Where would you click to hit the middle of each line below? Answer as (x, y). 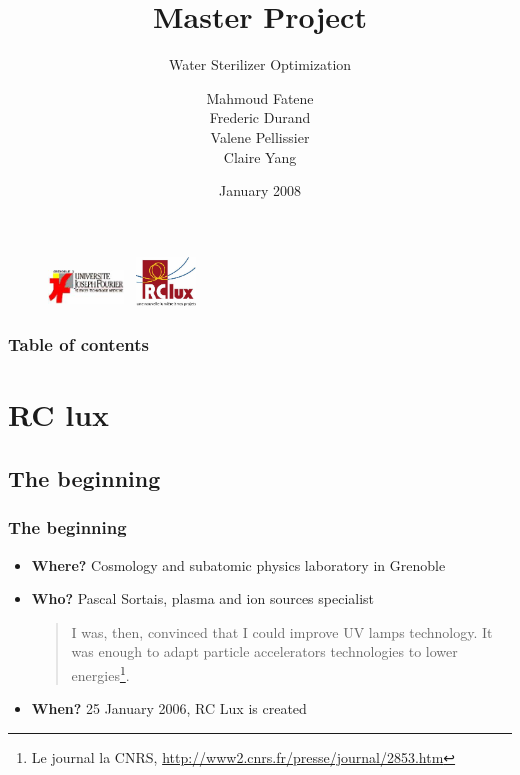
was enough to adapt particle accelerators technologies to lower (264, 651)
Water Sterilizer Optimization (260, 64)
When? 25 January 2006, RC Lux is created (169, 708)
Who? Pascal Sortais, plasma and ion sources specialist (203, 598)
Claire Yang (260, 156)
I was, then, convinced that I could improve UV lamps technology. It (282, 631)
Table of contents (78, 344)
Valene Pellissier (260, 136)
